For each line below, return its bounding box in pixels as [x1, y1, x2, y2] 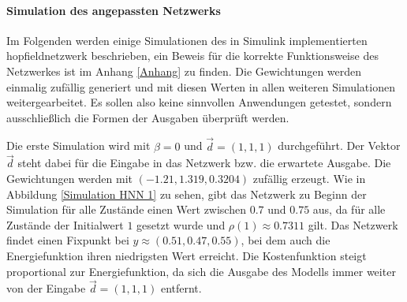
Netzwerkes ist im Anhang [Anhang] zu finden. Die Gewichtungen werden [6, 62, 362, 79]
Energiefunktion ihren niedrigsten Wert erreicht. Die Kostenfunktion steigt [6, 247, 367, 263]
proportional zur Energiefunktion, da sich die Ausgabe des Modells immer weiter [6, 263, 396, 279]
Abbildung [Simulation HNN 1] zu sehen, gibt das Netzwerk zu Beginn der [6, 185, 367, 202]
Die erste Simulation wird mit [6, 137, 151, 154]
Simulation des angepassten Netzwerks [6, 2, 221, 18]
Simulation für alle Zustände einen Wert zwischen [6, 201, 246, 218]
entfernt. [160, 280, 202, 296]
